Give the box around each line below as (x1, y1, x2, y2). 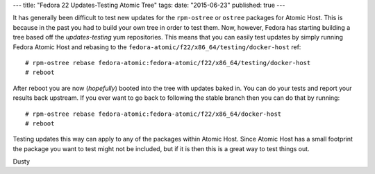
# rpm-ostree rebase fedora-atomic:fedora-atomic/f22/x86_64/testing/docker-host (25, 59, 311, 67)
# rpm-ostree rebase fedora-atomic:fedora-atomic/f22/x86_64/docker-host (25, 110, 282, 118)
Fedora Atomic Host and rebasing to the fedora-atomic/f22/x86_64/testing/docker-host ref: (12, 42, 301, 51)
